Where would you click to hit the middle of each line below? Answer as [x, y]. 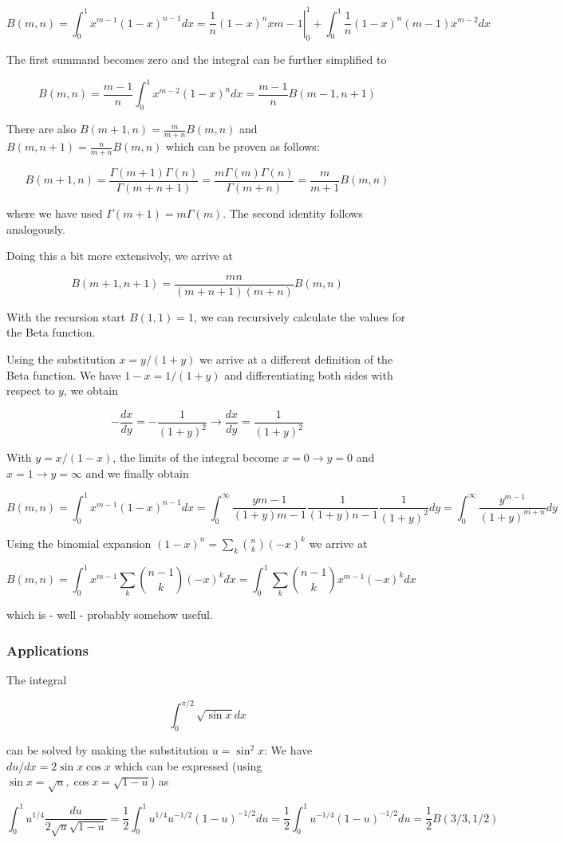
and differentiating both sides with [309, 374]
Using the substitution [61, 358]
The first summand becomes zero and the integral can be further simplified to [197, 59]
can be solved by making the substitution [108, 750]
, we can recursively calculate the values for [300, 316]
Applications [47, 650]
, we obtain [91, 390]
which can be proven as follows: [243, 146]
